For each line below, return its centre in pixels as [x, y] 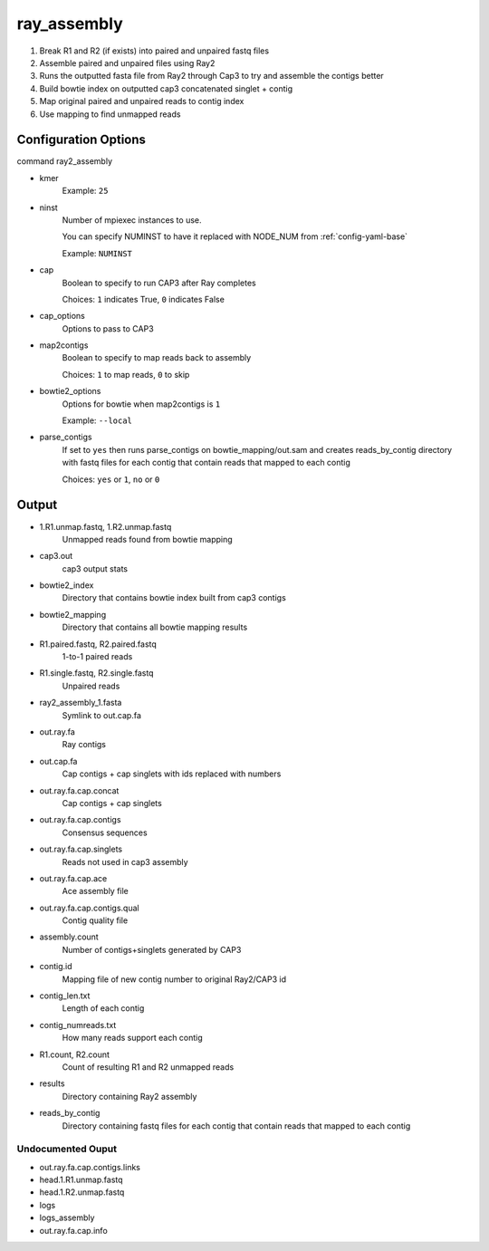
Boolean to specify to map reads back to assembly [157, 358]
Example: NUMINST [97, 253]
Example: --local [97, 420]
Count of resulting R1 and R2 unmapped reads [148, 1067]
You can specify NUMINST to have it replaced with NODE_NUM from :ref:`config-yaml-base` [235, 236]
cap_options [62, 316]
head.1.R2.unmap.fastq [82, 1192]
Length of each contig [103, 1008]
